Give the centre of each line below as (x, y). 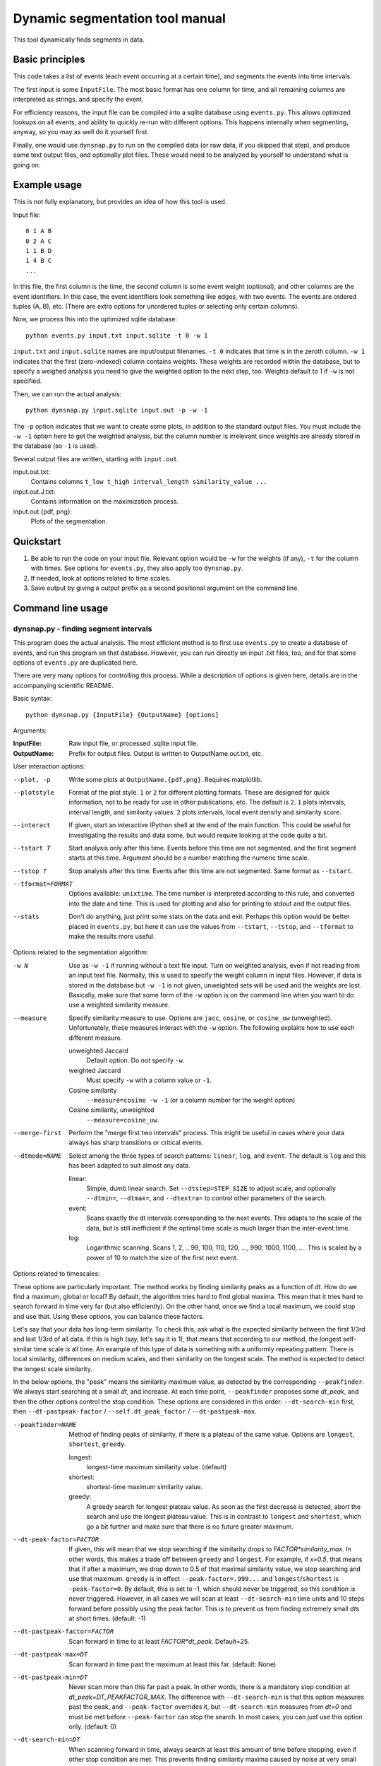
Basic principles (49, 60)
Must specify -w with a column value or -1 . (149, 1080)
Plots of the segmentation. (69, 521)
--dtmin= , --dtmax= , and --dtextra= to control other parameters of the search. (206, 1198)
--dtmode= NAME (37, 1156)
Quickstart (37, 541)
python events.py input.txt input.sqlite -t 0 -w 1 (117, 335)
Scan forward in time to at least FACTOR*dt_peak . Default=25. (159, 1641)
